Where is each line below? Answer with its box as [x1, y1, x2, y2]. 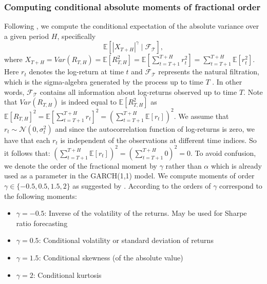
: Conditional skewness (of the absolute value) [39, 252, 183, 262]
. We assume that [174, 110, 229, 121]
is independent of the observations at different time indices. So [60, 134, 257, 145]
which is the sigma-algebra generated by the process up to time [4, 76, 203, 87]
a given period [4, 30, 49, 41]
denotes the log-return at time [29, 66, 124, 77]
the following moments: [4, 190, 78, 201]
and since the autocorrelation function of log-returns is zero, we [55, 123, 255, 134]
